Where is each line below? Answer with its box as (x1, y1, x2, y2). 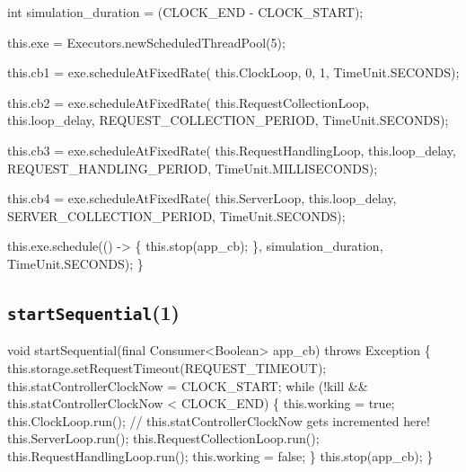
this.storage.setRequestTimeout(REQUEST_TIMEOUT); (7, 358, 327, 377)
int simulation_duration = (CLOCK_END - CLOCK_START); (7, 3, 364, 21)
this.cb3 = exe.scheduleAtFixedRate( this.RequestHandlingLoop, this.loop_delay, (7, 140, 456, 159)
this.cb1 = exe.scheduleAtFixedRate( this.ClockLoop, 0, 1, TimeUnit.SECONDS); (7, 63, 460, 82)
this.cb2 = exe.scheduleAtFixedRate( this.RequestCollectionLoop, (7, 93, 370, 111)
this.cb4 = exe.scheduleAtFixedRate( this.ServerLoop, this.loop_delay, (7, 189, 397, 208)
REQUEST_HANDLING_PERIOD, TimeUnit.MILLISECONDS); (7, 158, 378, 177)
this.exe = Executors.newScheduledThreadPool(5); (7, 32, 286, 51)
